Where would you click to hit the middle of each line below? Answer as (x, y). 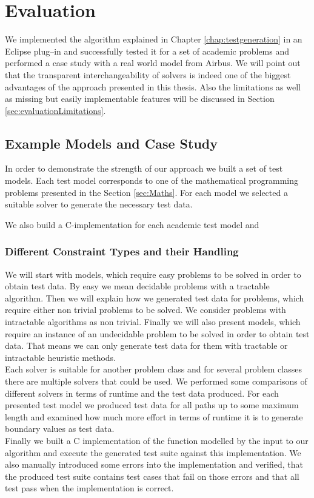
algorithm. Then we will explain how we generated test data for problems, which (155, 298)
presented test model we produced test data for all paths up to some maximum (152, 405)
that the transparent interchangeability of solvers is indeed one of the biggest (148, 74)
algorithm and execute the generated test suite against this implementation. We (153, 452)
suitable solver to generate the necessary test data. (99, 204)
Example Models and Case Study (111, 143)
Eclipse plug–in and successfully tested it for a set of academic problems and (147, 51)
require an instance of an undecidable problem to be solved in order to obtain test (157, 333)
